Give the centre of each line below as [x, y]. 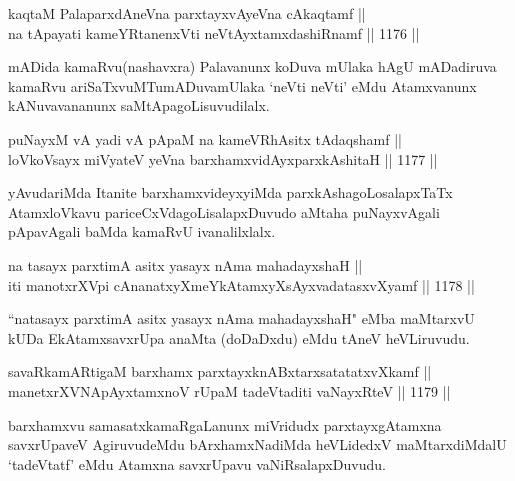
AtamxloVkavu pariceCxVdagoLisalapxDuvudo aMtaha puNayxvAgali [224, 211]
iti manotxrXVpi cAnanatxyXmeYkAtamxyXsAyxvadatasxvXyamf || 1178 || [241, 284]
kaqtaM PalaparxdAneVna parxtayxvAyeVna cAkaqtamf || [187, 13]
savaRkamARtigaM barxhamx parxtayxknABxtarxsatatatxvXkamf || [220, 371]
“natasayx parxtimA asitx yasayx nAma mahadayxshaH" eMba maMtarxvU [241, 318]
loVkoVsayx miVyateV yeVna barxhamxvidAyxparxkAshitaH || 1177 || [223, 158]
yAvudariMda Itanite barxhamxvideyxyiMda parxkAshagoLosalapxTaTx [230, 192]
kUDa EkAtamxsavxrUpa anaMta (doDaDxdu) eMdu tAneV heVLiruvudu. [239, 337]
